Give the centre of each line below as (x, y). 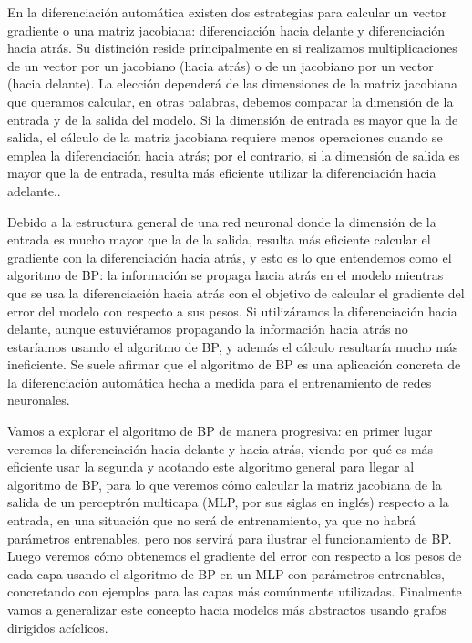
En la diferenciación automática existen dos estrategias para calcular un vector (227, 12)
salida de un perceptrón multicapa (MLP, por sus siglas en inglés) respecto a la (228, 502)
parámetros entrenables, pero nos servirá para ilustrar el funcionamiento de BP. (230, 538)
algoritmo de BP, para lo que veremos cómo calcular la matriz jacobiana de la (225, 484)
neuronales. (39, 400)
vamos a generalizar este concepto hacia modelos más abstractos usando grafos (227, 609)
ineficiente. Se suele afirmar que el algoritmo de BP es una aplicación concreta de (234, 364)
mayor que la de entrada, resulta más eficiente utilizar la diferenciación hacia (222, 173)
